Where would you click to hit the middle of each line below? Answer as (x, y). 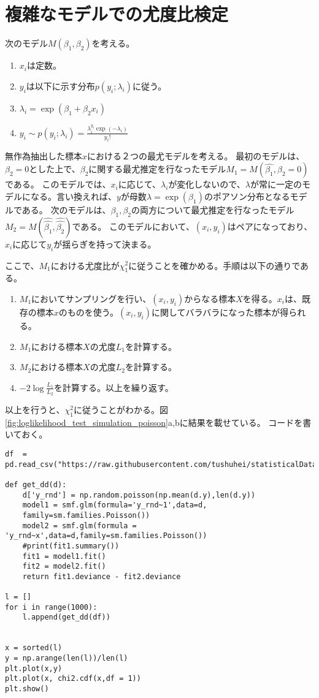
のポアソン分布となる (247, 196)
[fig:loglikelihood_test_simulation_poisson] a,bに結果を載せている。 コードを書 (158, 422)
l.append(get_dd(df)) (66, 617)
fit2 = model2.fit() (64, 567)
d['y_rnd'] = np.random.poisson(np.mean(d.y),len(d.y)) (139, 495)
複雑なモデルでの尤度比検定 (117, 14)
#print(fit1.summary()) (71, 546)
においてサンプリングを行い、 (91, 298)
